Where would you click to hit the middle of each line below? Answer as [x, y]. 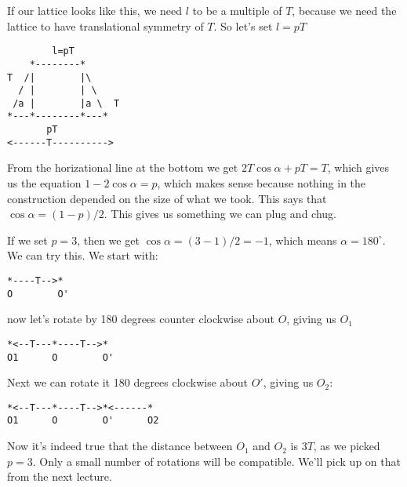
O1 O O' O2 [83, 421]
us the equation [44, 183]
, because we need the [344, 10]
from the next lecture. [60, 476]
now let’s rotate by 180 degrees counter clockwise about [141, 319]
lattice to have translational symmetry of [105, 25]
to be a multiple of [237, 10]
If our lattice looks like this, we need [95, 10]
